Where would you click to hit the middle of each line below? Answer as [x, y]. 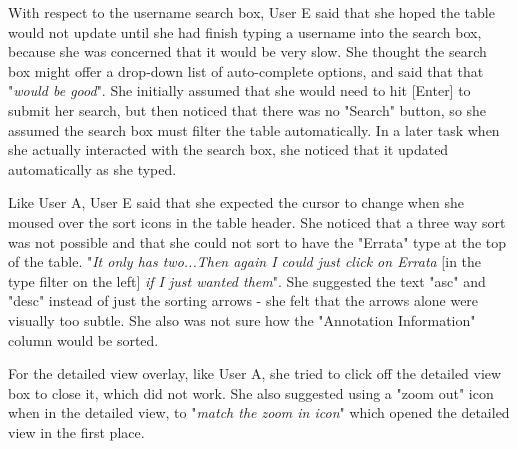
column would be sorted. [83, 339]
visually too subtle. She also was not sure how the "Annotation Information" [242, 319]
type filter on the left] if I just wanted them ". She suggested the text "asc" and [247, 280]
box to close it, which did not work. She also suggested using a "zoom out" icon [251, 392]
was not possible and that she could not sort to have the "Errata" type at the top [257, 241]
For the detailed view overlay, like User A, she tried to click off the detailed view [255, 373]
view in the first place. [76, 431]
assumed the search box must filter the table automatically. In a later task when [254, 129]
